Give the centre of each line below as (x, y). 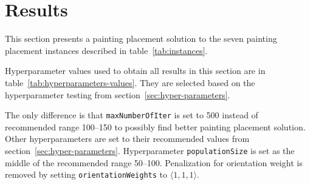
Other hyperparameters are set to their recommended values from (127, 139)
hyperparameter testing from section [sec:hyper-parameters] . (118, 94)
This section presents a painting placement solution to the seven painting (141, 39)
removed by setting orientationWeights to (86, 174)
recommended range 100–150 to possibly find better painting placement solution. (155, 126)
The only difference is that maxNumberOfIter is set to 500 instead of (132, 115)
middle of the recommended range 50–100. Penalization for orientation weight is (154, 162)
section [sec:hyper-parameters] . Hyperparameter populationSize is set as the (150, 150)
